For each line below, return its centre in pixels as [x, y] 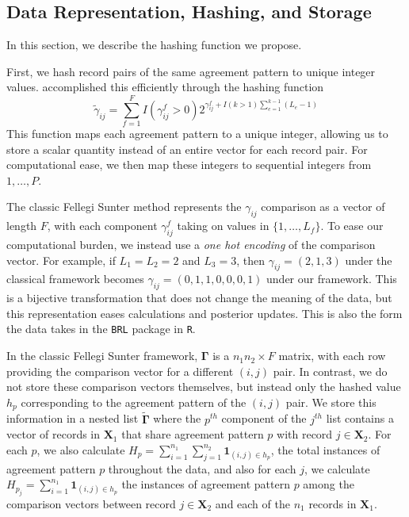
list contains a [360, 418]
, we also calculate [81, 449]
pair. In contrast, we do [330, 371]
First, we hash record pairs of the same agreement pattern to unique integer [191, 71]
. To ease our [352, 226]
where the [177, 418]
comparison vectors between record [91, 503]
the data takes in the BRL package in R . [101, 329]
